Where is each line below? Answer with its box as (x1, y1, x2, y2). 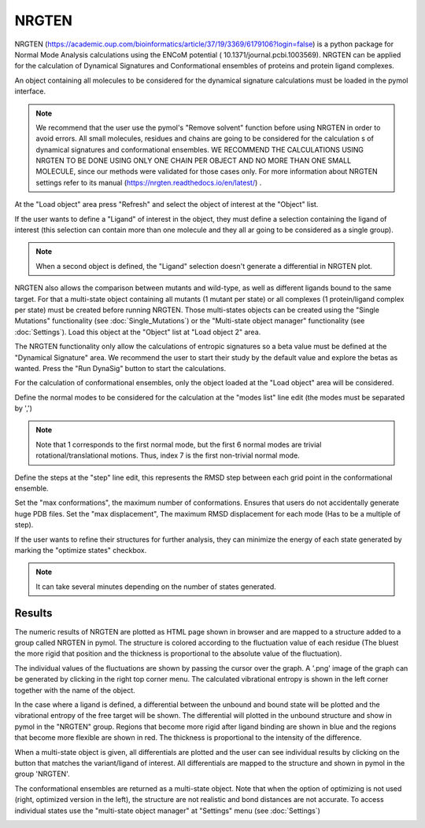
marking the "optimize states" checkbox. (14, 546, 147, 554)
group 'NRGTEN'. (14, 769, 70, 778)
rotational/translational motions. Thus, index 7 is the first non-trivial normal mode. (35, 451, 301, 460)
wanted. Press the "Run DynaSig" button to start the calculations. (14, 363, 227, 373)
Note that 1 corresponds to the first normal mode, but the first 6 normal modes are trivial (35, 440, 322, 449)
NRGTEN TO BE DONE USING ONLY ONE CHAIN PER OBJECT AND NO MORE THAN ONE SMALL (35, 156, 352, 165)
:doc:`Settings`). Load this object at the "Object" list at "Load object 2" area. (14, 327, 261, 337)
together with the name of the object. (14, 685, 135, 695)
